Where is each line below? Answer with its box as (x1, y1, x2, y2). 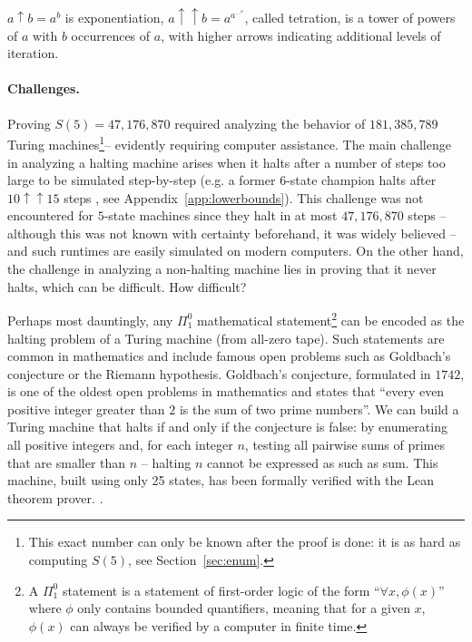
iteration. (7, 44, 59, 63)
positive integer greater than (7, 399, 165, 418)
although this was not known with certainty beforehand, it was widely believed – (7, 223, 457, 242)
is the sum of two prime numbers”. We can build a (179, 399, 459, 418)
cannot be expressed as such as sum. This (206, 452, 438, 472)
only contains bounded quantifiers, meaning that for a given (77, 598, 410, 618)
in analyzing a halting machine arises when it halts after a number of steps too (7, 152, 446, 171)
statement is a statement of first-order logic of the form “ (62, 580, 380, 599)
